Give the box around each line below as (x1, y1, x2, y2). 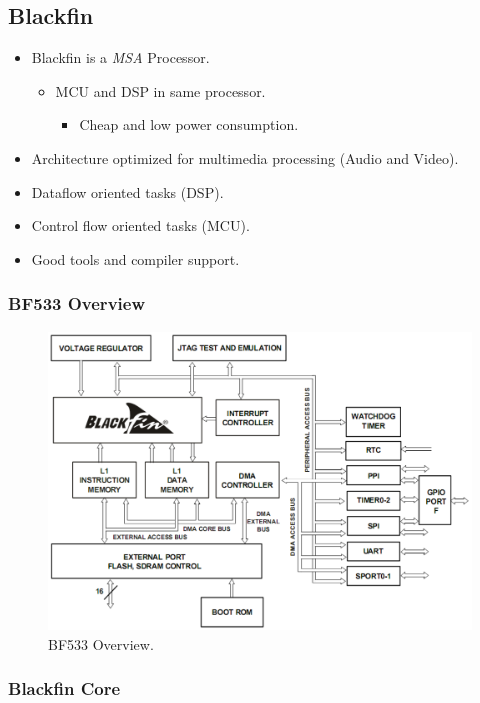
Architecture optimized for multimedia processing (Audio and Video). (31, 147, 459, 168)
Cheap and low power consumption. (79, 114, 299, 135)
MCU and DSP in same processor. (55, 80, 266, 101)
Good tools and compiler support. (31, 248, 240, 269)
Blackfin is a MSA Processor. (31, 47, 210, 68)
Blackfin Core (8, 676, 121, 701)
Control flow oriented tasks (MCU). (31, 215, 250, 236)
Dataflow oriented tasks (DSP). (31, 181, 224, 202)
